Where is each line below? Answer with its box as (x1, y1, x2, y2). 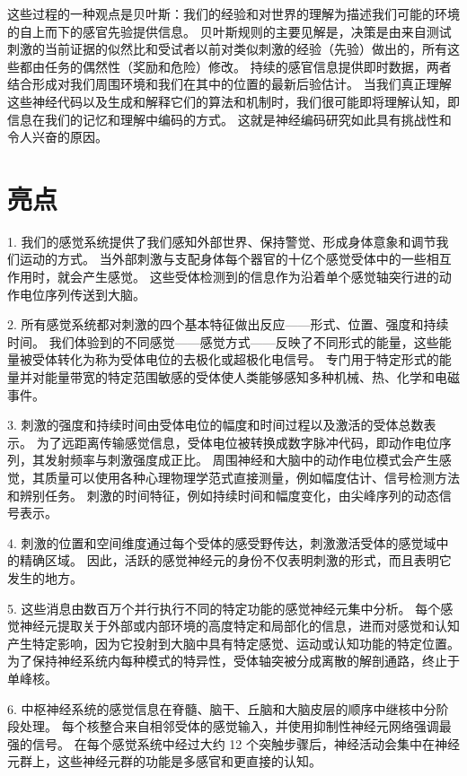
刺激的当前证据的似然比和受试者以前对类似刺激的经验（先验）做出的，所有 (7, 39, 447, 58)
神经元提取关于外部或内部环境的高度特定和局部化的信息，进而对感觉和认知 (19, 616, 460, 635)
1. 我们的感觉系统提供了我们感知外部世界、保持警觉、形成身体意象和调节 (7, 231, 436, 250)
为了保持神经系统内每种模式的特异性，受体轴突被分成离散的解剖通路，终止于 (7, 651, 460, 670)
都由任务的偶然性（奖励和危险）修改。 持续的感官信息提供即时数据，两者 (19, 57, 452, 75)
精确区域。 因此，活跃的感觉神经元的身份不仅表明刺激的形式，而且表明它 (19, 551, 452, 570)
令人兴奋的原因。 (7, 127, 108, 146)
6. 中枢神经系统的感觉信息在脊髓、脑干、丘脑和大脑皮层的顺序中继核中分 (7, 699, 436, 718)
